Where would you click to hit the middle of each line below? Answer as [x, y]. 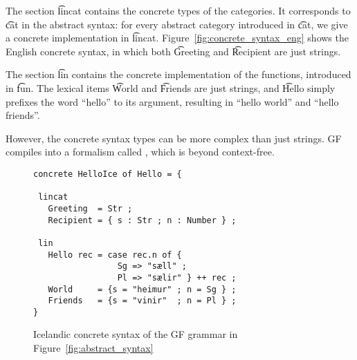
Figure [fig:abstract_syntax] [93, 348]
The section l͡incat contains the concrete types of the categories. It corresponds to [178, 10]
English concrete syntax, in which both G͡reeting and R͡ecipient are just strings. [173, 51]
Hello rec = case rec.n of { [115, 255]
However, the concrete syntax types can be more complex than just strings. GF [174, 138]
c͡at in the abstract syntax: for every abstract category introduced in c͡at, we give [177, 24]
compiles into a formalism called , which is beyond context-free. [140, 152]
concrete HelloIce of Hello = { [108, 174]
